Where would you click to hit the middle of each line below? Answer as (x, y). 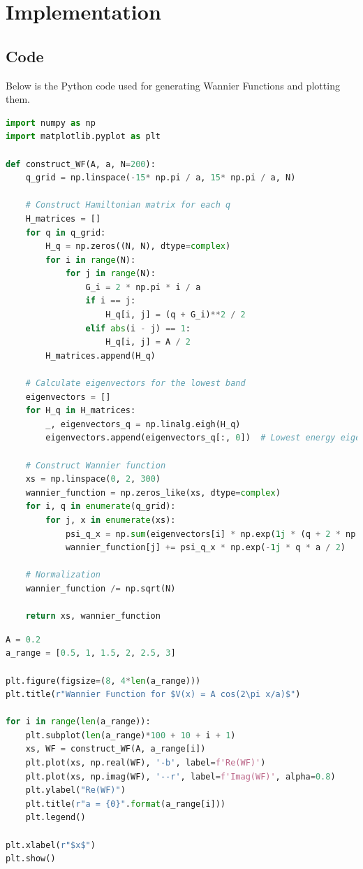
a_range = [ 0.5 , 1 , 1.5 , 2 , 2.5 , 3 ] (91, 653)
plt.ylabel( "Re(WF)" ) (75, 790)
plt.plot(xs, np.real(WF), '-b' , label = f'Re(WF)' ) (146, 763)
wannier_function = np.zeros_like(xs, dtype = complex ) (153, 493)
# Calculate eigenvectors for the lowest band (135, 383)
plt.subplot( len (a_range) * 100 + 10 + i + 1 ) (131, 735)
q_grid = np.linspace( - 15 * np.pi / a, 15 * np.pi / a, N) (161, 178)
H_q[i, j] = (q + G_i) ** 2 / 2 (176, 315)
